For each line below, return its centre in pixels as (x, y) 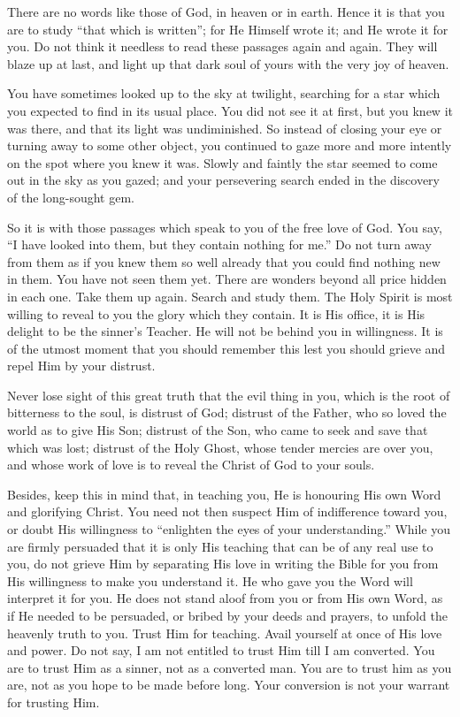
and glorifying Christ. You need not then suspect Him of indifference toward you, (227, 511)
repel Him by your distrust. (81, 366)
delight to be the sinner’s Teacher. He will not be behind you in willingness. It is (225, 331)
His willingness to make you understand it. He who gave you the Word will (210, 580)
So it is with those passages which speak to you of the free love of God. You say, (225, 227)
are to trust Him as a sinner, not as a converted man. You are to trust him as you (230, 667)
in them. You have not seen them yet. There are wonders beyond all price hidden (227, 279)
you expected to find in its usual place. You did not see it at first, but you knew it (230, 110)
